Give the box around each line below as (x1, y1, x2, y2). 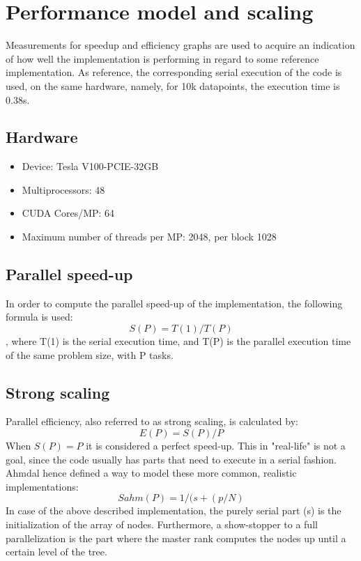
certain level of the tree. (6, 544, 107, 559)
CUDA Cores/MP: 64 (22, 206, 115, 220)
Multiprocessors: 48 (22, 182, 105, 197)
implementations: (6, 479, 79, 493)
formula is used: (6, 309, 73, 324)
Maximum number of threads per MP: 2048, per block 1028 (22, 229, 277, 244)
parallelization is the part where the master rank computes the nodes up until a (6, 530, 346, 545)
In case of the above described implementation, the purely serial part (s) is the (6, 503, 341, 518)
